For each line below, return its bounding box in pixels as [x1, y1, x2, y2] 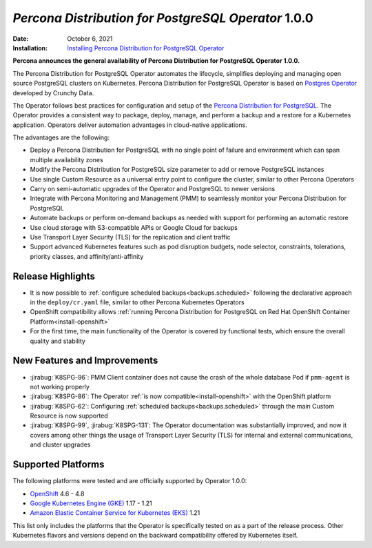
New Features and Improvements [12, 355, 158, 366]
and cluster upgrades [30, 440, 91, 449]
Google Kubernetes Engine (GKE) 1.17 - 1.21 [30, 499, 152, 507]
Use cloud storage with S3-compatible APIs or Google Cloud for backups [30, 223, 238, 231]
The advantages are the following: [12, 133, 110, 141]
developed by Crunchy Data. [12, 88, 94, 97]
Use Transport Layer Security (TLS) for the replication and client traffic [30, 233, 231, 241]
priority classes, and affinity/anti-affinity [30, 252, 144, 260]
